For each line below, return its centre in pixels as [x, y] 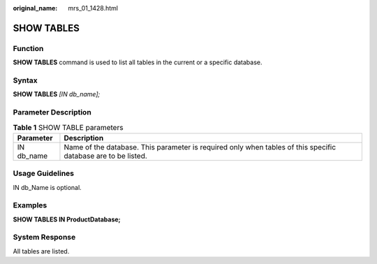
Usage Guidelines [44, 173]
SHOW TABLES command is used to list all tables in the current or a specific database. [138, 62]
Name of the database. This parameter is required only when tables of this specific [200, 147]
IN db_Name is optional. [47, 187]
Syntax [25, 80]
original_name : [35, 8]
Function [28, 48]
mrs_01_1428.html [93, 8]
